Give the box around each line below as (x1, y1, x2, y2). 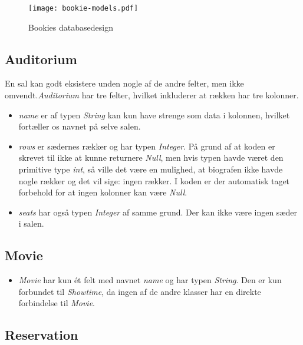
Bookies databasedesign (28, 21, 113, 33)
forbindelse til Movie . (18, 297, 95, 309)
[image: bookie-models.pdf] (28, 4, 139, 12)
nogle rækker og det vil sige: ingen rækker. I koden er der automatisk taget (18, 174, 290, 187)
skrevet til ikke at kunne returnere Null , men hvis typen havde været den (18, 151, 284, 164)
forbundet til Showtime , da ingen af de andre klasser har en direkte (18, 285, 261, 297)
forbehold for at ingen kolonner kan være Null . (18, 186, 187, 198)
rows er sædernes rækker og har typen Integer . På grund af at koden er (18, 140, 275, 152)
